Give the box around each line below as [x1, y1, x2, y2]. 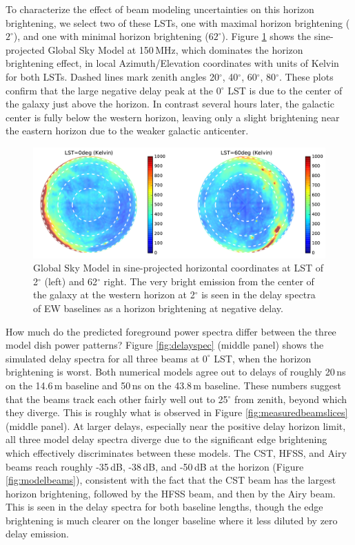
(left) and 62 [44, 274, 98, 288]
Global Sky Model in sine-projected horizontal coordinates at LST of [33, 260, 323, 275]
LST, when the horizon [214, 351, 312, 365]
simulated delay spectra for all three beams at [6, 351, 200, 365]
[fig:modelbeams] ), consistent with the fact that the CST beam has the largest [6, 473, 336, 487]
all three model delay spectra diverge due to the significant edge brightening [6, 432, 327, 446]
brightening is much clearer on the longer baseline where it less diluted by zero [6, 513, 338, 527]
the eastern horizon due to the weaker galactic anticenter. [6, 123, 249, 138]
